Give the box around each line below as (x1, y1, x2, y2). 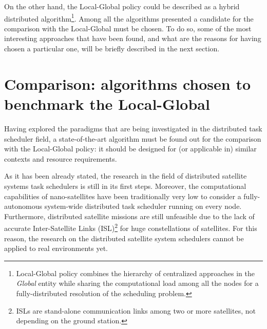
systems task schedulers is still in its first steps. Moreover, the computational (4, 180, 246, 191)
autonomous (4, 201, 42, 211)
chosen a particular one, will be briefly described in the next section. (4, 43, 220, 54)
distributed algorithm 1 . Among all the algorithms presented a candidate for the (4, 11, 254, 24)
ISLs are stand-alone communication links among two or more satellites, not (16, 305, 256, 316)
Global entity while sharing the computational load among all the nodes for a (16, 278, 259, 288)
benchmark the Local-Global (4, 93, 210, 114)
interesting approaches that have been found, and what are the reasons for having (4, 33, 261, 44)
